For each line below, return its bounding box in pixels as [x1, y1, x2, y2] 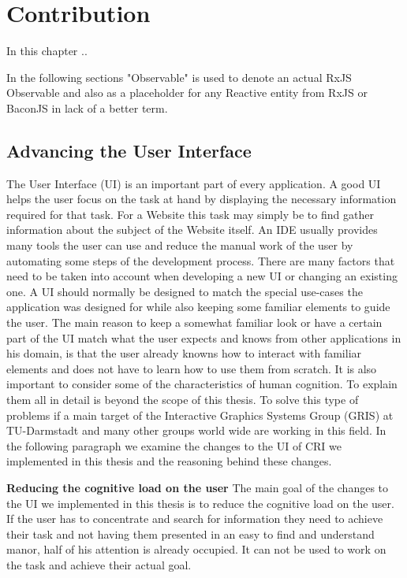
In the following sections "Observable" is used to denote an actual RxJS [6, 69, 352, 85]
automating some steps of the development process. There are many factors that [6, 252, 395, 269]
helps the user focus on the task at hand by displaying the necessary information [6, 191, 397, 207]
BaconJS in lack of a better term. [6, 99, 168, 116]
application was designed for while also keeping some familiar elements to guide [6, 298, 390, 315]
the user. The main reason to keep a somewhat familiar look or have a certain [6, 314, 383, 331]
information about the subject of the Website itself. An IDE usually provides [6, 221, 378, 238]
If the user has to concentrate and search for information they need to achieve [6, 510, 383, 527]
